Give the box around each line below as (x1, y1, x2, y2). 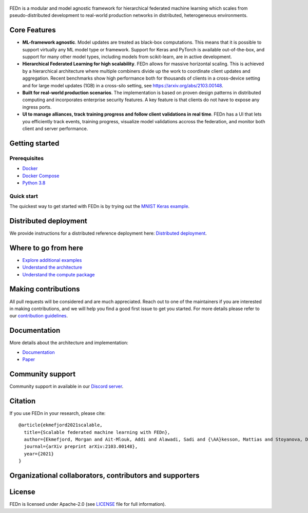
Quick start (9, 193, 38, 200)
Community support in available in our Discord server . (9, 383, 124, 389)
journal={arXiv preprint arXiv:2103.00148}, (24, 444, 138, 449)
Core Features (9, 26, 56, 34)
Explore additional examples (22, 257, 82, 263)
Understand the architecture (22, 264, 82, 271)
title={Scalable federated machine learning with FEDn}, (24, 429, 170, 435)
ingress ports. (22, 104, 52, 110)
